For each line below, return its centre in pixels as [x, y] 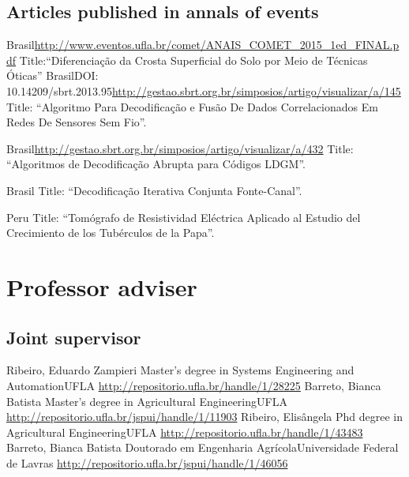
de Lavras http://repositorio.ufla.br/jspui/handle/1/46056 [147, 462]
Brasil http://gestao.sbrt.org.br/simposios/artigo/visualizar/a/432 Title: [180, 148]
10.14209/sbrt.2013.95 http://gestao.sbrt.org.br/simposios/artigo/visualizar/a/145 [204, 90]
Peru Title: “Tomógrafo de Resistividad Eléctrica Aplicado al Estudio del [184, 217]
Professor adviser [102, 286]
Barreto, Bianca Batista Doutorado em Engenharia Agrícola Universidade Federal [203, 447]
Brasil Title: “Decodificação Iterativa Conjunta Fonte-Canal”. [154, 190]
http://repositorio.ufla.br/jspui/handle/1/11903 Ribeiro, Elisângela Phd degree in [205, 417]
